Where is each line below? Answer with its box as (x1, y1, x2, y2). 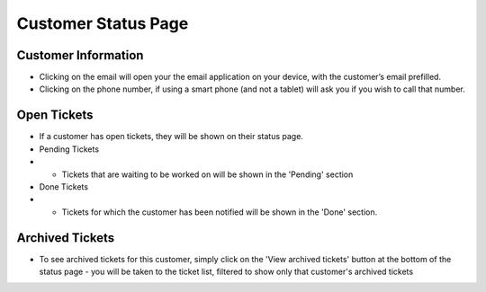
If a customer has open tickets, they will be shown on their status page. (39, 131, 303, 142)
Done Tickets (39, 181, 89, 192)
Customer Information (16, 48, 144, 63)
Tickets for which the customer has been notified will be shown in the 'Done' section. (61, 207, 378, 217)
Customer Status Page (16, 13, 189, 33)
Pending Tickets (39, 144, 99, 155)
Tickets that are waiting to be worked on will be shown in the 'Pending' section (61, 169, 354, 180)
